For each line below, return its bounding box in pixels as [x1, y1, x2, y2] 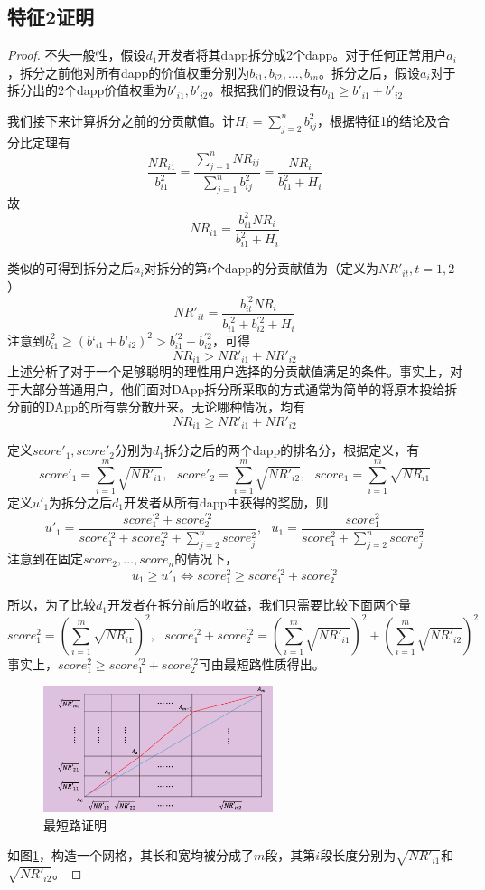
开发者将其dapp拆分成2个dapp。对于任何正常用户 [157, 45, 447, 64]
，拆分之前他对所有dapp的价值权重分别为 [7, 62, 250, 81]
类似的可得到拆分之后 [7, 259, 134, 278]
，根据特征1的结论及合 [317, 110, 451, 129]
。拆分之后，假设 [319, 62, 421, 81]
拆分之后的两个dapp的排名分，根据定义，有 [163, 440, 420, 459]
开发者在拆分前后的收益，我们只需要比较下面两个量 [107, 595, 411, 614]
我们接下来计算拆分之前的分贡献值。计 [7, 110, 235, 129]
